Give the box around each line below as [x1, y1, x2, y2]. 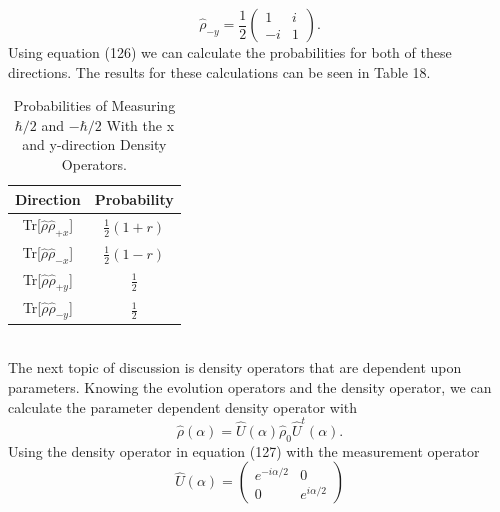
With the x [106, 114, 175, 135]
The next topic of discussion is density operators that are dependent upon [8, 357, 462, 378]
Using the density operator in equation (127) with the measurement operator [8, 440, 480, 461]
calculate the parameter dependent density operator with [8, 396, 358, 417]
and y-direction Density [22, 134, 167, 155]
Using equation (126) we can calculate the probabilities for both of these [8, 42, 452, 62]
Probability [94, 188, 174, 209]
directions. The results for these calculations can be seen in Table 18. [8, 61, 431, 82]
